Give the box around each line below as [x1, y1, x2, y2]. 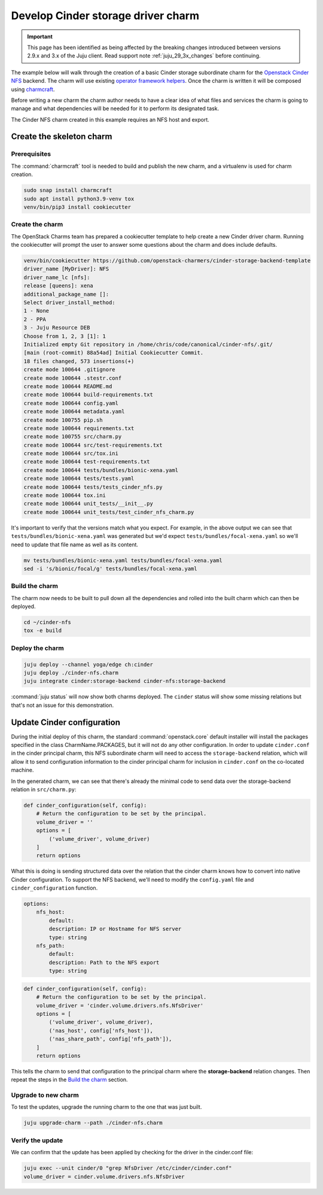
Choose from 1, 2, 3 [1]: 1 [23, 332, 106, 340]
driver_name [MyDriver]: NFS [23, 265, 109, 273]
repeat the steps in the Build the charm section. [11, 1076, 128, 1084]
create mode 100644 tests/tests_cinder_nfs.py [23, 483, 163, 491]
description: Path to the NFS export [48, 959, 160, 966]
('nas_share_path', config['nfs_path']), [48, 1036, 172, 1042]
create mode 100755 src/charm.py [23, 433, 122, 440]
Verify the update [11, 1136, 63, 1144]
